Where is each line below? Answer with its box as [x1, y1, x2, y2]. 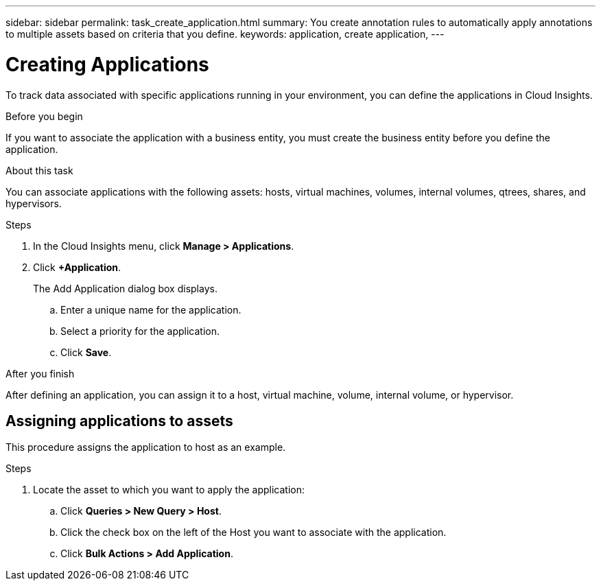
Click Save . [60, 346, 112, 358]
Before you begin [5, 110, 83, 122]
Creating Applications [5, 52, 209, 76]
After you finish [5, 367, 75, 379]
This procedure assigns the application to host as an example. [5, 441, 286, 454]
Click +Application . [33, 261, 121, 273]
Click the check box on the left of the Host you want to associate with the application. [60, 526, 447, 539]
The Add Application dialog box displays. [33, 282, 217, 294]
